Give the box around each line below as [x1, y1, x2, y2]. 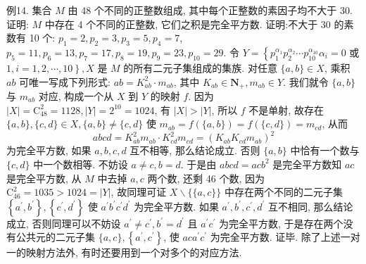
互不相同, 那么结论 [268, 199, 353, 213]
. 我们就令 [283, 74, 329, 89]
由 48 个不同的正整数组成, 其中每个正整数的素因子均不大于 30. [68, 3, 353, 17]
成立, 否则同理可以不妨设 [6, 215, 121, 230]
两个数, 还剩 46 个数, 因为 [147, 170, 265, 185]
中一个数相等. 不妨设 [33, 156, 128, 171]
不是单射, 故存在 [248, 102, 324, 117]
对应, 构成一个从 [38, 89, 114, 103]
